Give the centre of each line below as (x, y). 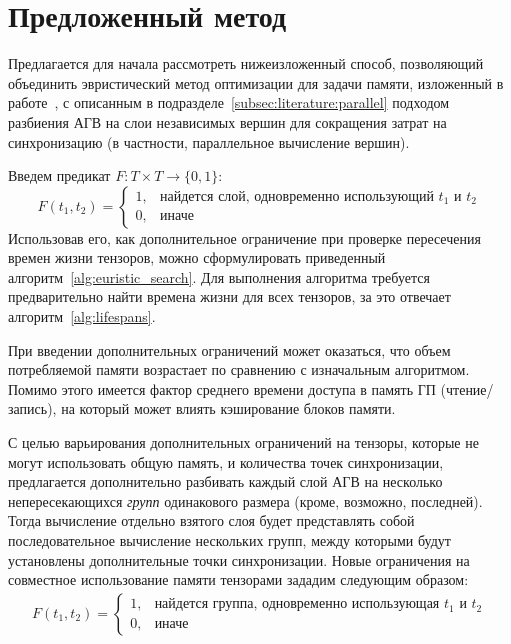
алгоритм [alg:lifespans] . (82, 316)
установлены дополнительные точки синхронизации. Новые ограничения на (239, 559)
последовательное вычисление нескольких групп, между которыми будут (229, 540)
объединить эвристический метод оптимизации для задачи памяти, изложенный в (256, 82)
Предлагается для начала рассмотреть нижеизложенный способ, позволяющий (246, 63)
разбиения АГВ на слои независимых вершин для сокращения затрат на (227, 121)
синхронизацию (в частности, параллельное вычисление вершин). (209, 141)
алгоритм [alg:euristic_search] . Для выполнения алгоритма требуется (219, 276)
